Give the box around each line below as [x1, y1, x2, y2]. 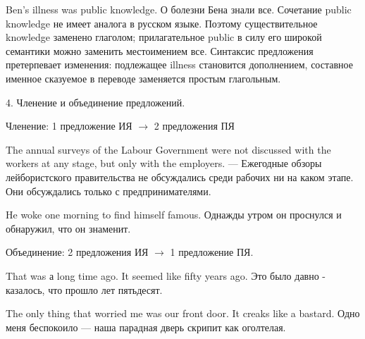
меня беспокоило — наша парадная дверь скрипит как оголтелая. [6, 319, 286, 334]
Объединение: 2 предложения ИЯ [6, 245, 149, 259]
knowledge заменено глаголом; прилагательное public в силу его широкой [6, 30, 322, 44]
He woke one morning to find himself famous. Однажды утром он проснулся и [6, 207, 342, 222]
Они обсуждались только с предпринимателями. [6, 183, 211, 198]
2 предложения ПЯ [154, 118, 235, 133]
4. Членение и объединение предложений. [6, 94, 185, 109]
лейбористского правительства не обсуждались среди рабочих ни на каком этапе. [6, 169, 354, 184]
